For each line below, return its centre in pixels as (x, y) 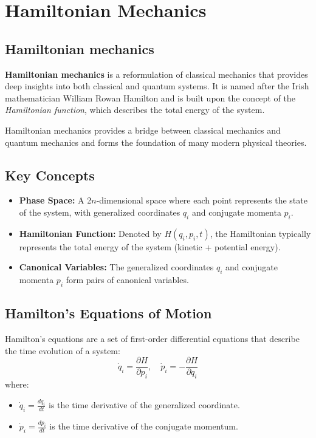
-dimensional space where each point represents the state (202, 200)
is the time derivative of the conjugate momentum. (144, 426)
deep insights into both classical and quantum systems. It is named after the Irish (157, 86)
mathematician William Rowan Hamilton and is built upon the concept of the (150, 98)
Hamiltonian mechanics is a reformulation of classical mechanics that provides (156, 74)
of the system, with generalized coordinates (100, 212)
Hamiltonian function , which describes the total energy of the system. (135, 110)
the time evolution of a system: (63, 350)
